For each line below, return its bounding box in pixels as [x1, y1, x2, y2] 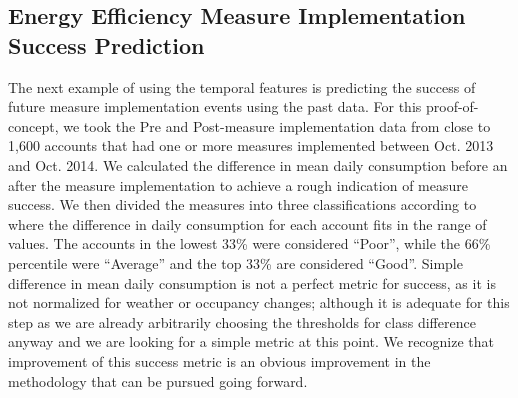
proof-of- [425, 96, 479, 117]
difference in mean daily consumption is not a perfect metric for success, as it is [8, 272, 496, 293]
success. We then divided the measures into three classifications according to [8, 194, 477, 215]
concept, [8, 115, 59, 136]
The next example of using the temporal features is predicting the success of [8, 76, 476, 97]
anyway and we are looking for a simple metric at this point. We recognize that [8, 331, 495, 352]
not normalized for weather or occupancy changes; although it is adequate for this [8, 292, 510, 313]
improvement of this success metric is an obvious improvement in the [8, 350, 431, 371]
